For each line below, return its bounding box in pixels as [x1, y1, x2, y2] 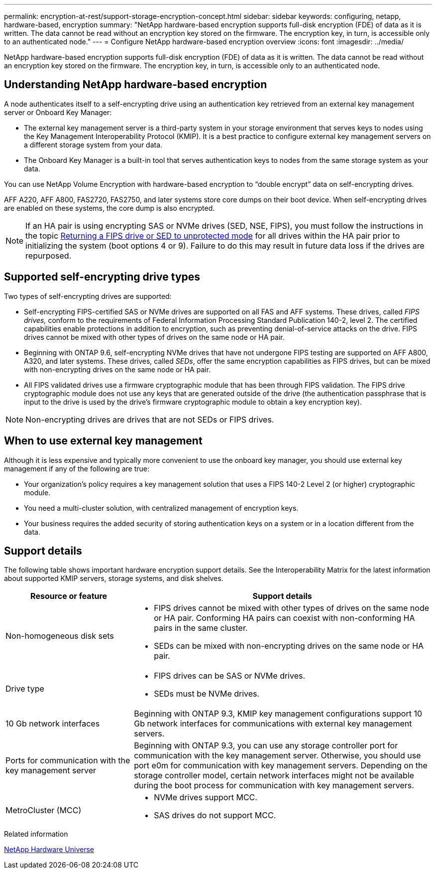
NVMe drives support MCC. [154, 792, 257, 803]
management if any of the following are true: [4, 464, 149, 473]
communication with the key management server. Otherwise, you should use [134, 750, 421, 761]
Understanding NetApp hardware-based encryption [4, 78, 267, 91]
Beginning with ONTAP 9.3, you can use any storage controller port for [134, 740, 398, 751]
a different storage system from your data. [24, 140, 163, 149]
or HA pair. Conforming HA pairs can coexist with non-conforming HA [154, 613, 415, 623]
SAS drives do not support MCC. [154, 810, 276, 821]
